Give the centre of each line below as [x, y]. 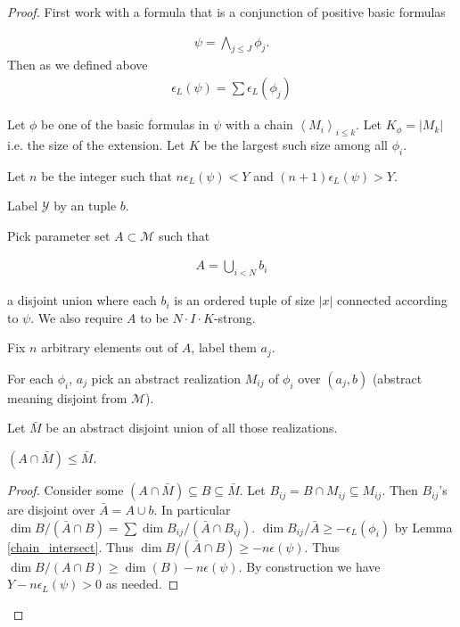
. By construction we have [309, 566]
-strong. [234, 317]
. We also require [77, 317]
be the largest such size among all [296, 144]
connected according [392, 300]
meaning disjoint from [67, 397]
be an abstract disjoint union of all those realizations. [192, 428]
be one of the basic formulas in [125, 124]
